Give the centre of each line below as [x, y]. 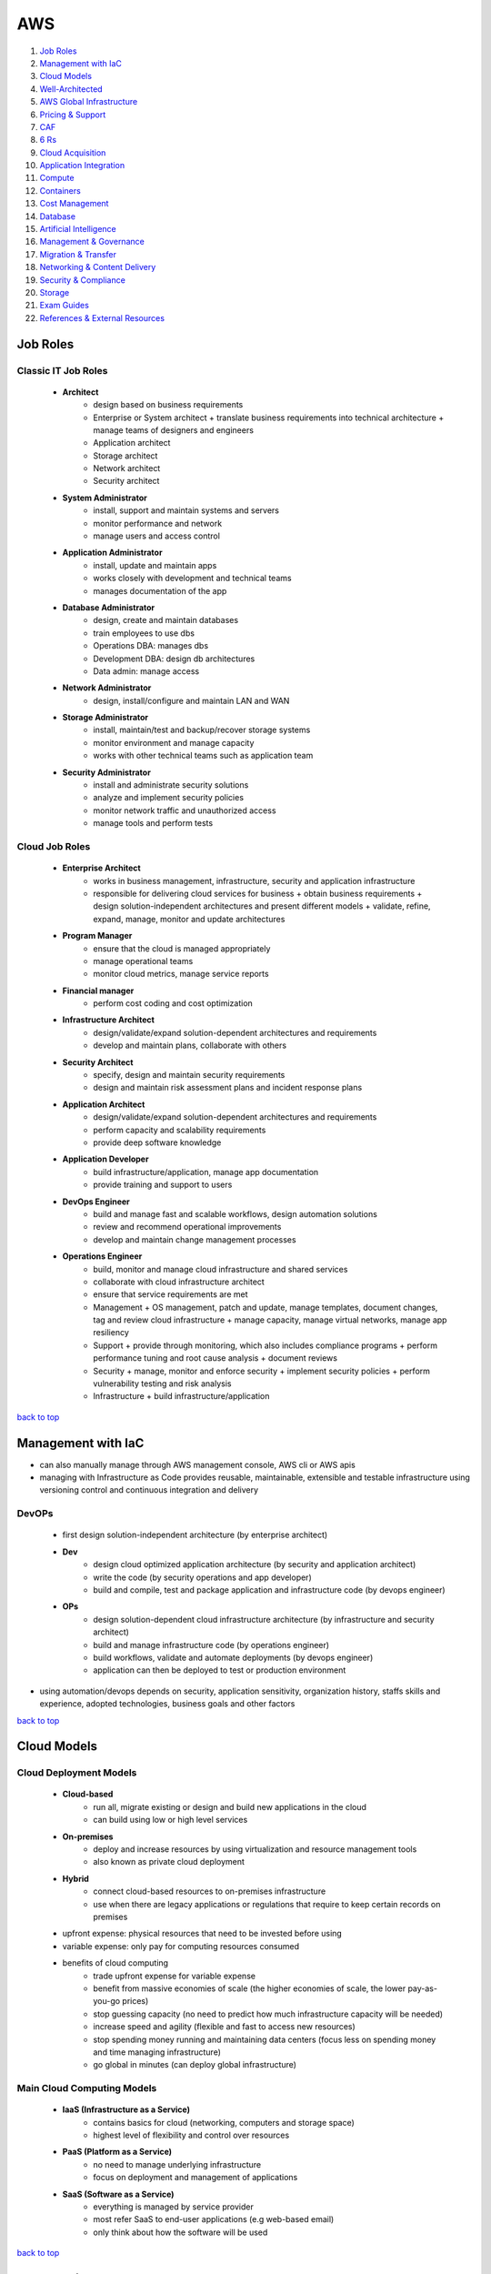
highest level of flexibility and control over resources [191, 2135]
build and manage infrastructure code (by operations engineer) [211, 1645]
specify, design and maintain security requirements [189, 1075]
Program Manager [97, 936]
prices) [135, 2001]
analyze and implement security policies [169, 798]
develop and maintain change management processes [195, 1239]
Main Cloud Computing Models [87, 2088]
